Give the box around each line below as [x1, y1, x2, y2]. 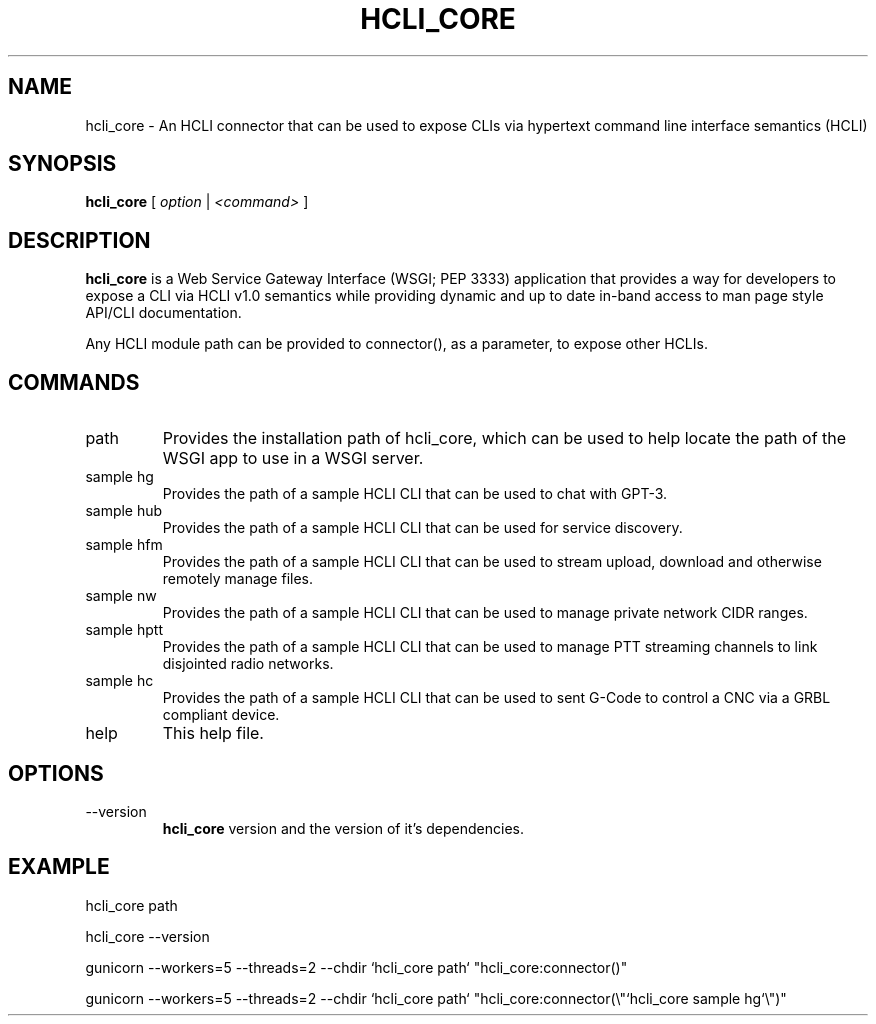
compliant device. [162, 706, 280, 724]
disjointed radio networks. [162, 655, 334, 673]
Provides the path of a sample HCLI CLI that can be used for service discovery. [162, 519, 683, 537]
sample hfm [85, 536, 163, 554]
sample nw [85, 587, 157, 605]
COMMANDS [8, 369, 140, 395]
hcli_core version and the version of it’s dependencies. [162, 819, 524, 837]
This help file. [162, 723, 264, 744]
